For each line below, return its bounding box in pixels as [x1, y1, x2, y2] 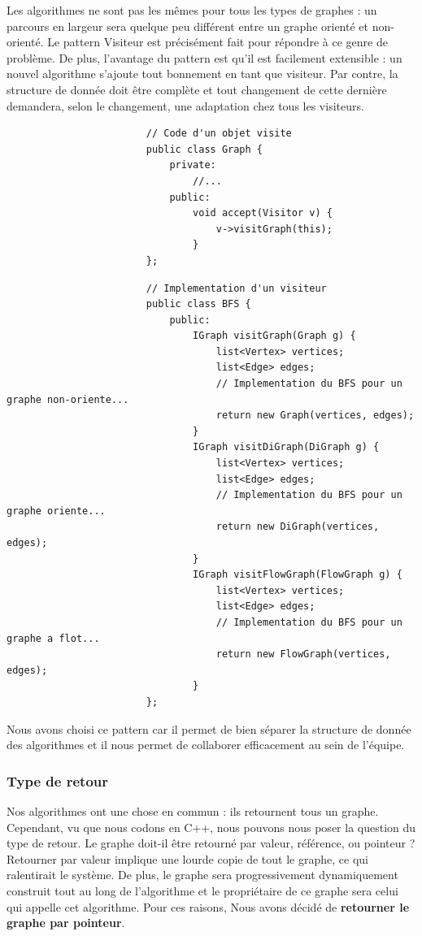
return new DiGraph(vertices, [215, 521, 380, 533]
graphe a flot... [7, 632, 100, 644]
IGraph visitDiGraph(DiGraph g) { [193, 441, 380, 453]
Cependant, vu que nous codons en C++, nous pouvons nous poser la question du [7, 818, 416, 835]
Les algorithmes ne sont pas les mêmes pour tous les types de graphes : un [7, 2, 377, 18]
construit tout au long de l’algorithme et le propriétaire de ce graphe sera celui [7, 882, 398, 899]
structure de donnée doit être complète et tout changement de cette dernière [7, 80, 387, 97]
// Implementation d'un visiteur [146, 282, 327, 294]
